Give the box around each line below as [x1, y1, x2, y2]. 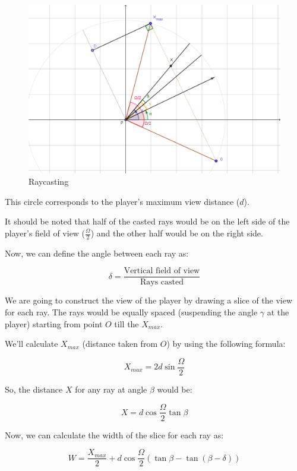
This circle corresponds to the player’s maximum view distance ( [5, 195, 240, 207]
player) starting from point [5, 317, 103, 330]
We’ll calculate [5, 337, 58, 350]
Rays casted [140, 278, 184, 287]
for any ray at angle [75, 383, 147, 395]
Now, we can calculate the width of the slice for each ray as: [5, 428, 224, 441]
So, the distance [5, 383, 63, 395]
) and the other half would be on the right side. [90, 227, 263, 239]
